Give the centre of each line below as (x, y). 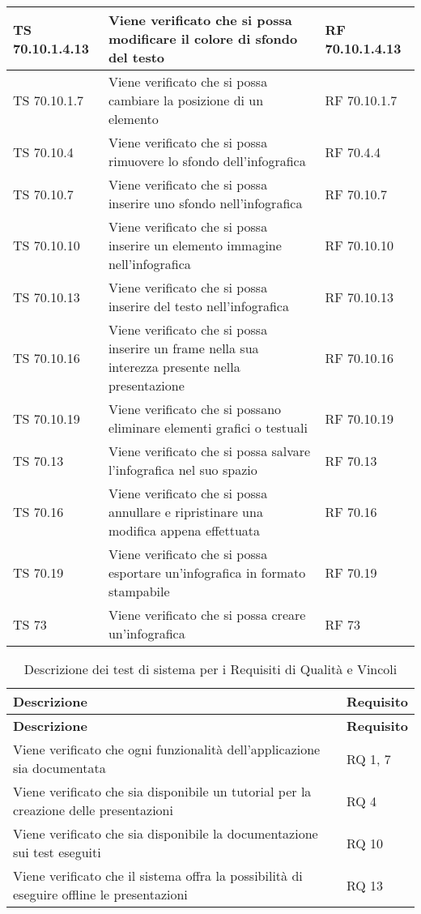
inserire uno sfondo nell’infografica (205, 203)
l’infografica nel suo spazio (183, 470)
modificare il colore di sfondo (203, 38)
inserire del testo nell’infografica (198, 306)
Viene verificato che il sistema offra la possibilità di (158, 876)
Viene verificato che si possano (195, 409)
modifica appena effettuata (184, 530)
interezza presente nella (174, 367)
